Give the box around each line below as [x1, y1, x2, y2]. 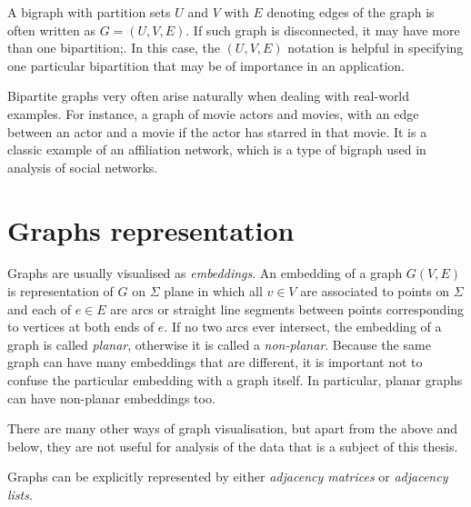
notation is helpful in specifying [287, 38, 464, 57]
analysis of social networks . [7, 157, 158, 176]
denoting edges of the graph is [266, 3, 435, 21]
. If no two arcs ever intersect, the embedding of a [164, 317, 442, 336]
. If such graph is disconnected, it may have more [185, 20, 460, 39]
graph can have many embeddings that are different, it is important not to [7, 353, 423, 372]
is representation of [7, 282, 114, 301]
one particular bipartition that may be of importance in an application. [7, 55, 405, 75]
